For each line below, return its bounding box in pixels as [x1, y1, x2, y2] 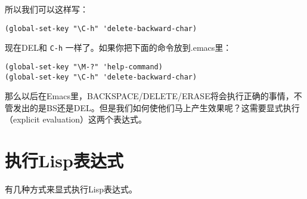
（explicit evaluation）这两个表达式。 [5, 113, 147, 125]
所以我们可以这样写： [5, 3, 88, 15]
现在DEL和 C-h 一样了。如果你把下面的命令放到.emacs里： [5, 41, 232, 54]
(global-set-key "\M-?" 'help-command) [5, 62, 163, 71]
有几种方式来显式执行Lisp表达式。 [5, 183, 137, 195]
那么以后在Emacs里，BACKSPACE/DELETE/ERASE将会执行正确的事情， [5, 90, 294, 102]
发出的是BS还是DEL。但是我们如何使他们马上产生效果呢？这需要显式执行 [13, 101, 300, 114]
